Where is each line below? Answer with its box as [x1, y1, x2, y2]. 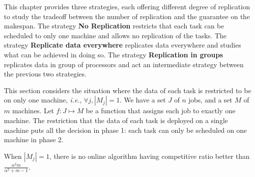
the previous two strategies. [4, 69, 86, 79]
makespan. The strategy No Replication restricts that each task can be [4, 21, 224, 31]
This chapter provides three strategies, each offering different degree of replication [4, 1, 250, 11]
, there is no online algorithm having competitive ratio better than [49, 151, 250, 161]
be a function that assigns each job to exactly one [85, 105, 236, 116]
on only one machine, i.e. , [4, 95, 82, 105]
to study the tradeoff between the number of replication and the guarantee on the [4, 11, 250, 21]
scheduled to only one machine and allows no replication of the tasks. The [4, 30, 227, 40]
